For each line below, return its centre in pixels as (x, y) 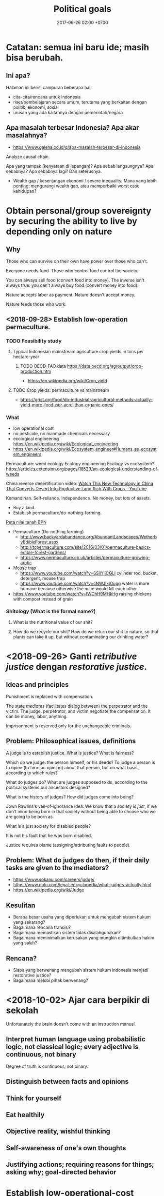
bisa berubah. (34, 58)
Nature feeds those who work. (36, 304)
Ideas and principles (37, 685)
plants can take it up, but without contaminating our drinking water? (81, 637)
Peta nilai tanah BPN (26, 522)
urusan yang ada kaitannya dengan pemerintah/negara (68, 112)
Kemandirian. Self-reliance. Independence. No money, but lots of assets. (79, 498)
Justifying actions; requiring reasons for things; (80, 1165)
